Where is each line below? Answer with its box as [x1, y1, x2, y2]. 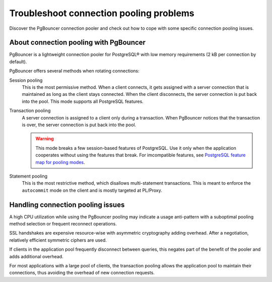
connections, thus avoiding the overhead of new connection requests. [9, 270, 155, 276]
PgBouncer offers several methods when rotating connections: [9, 68, 140, 74]
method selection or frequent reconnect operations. [9, 221, 117, 227]
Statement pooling [9, 173, 48, 179]
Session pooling [9, 77, 43, 83]
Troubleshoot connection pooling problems [9, 8, 195, 19]
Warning [35, 136, 54, 142]
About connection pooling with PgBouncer [9, 38, 146, 47]
